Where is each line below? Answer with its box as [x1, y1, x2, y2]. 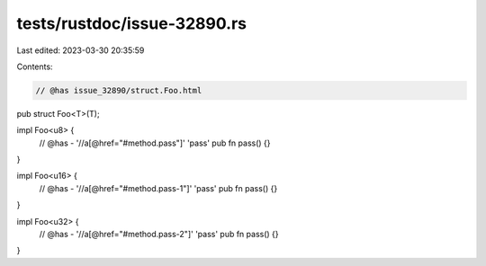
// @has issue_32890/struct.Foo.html [35, 85, 202, 95]
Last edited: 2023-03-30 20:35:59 [16, 45, 145, 56]
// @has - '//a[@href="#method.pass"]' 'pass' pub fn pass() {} [39, 137, 271, 148]
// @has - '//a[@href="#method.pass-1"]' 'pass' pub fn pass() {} [39, 182, 278, 193]
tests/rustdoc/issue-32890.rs [16, 13, 247, 33]
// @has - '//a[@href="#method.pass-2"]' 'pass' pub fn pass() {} [39, 229, 279, 240]
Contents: [16, 61, 53, 72]
